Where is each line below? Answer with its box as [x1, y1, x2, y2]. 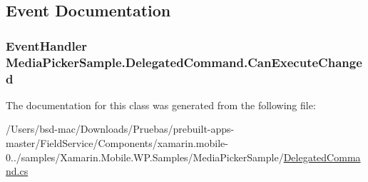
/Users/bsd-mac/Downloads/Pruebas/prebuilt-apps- [6, 121, 235, 136]
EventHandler [6, 36, 88, 54]
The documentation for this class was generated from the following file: [6, 97, 316, 112]
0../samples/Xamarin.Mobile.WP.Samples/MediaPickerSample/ [6, 149, 284, 164]
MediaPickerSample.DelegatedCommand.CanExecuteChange [6, 53, 362, 71]
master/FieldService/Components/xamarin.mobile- [6, 136, 228, 151]
